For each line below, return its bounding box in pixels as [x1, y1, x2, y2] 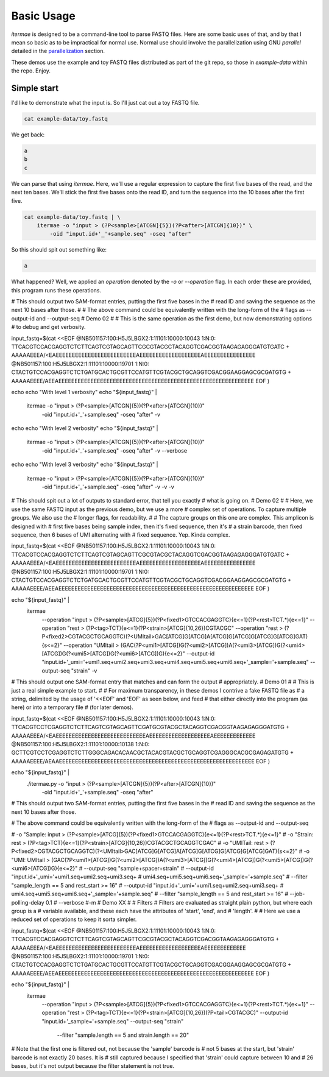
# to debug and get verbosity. [11, 323, 86, 331]
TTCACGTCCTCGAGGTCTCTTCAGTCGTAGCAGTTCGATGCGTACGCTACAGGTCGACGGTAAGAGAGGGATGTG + [11, 724, 289, 731]
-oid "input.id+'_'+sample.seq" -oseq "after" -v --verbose [41, 447, 188, 454]
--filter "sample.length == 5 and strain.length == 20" [57, 1031, 189, 1039]
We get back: [11, 131, 45, 138]
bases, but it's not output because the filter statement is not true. [11, 1062, 175, 1070]
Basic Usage [11, 9, 76, 23]
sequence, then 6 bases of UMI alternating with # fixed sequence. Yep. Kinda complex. [11, 531, 230, 538]
